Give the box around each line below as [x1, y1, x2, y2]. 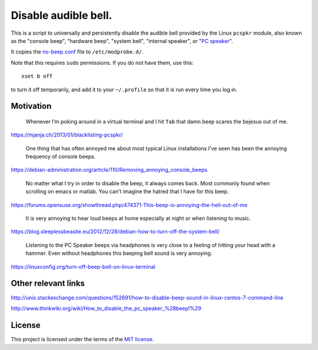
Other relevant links [11, 278, 85, 288]
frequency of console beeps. [25, 153, 96, 160]
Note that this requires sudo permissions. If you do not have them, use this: [11, 59, 194, 66]
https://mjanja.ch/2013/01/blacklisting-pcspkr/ [11, 131, 123, 138]
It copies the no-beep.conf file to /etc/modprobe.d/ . [11, 48, 144, 55]
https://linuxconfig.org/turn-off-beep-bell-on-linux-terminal [11, 263, 155, 270]
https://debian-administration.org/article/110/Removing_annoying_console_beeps [11, 166, 208, 174]
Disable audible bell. [11, 9, 112, 22]
